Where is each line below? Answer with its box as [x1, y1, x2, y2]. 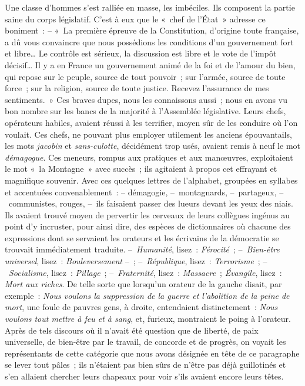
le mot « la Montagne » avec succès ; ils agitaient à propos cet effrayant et [5, 162, 277, 175]
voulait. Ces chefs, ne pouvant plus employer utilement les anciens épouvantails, [5, 128, 292, 140]
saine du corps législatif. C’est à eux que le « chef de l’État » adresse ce [5, 12, 266, 25]
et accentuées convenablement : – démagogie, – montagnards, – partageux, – [5, 185, 284, 198]
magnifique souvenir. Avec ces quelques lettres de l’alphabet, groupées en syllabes [5, 174, 298, 186]
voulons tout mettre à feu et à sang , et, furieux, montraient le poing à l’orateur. [5, 312, 291, 325]
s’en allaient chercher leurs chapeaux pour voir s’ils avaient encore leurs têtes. [5, 370, 284, 382]
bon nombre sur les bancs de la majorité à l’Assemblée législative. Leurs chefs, [5, 105, 286, 117]
